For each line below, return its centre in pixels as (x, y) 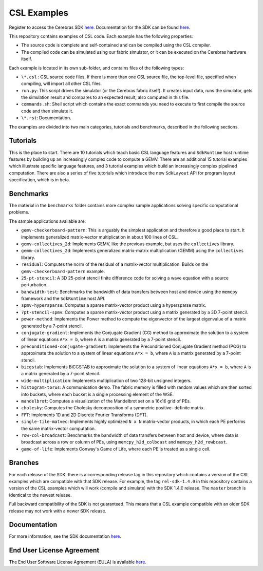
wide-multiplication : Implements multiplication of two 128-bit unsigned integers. (106, 381)
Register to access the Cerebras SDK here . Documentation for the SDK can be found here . (100, 27)
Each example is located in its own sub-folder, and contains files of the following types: (97, 68)
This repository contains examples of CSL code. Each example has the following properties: (101, 36)
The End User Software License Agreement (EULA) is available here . (78, 562)
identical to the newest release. (40, 495)
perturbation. (34, 285)
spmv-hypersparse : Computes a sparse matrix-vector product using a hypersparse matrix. (114, 305)
